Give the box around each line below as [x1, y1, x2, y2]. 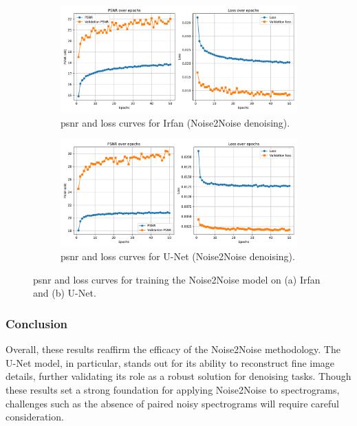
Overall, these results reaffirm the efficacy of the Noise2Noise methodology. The [6, 342, 340, 356]
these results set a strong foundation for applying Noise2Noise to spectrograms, [6, 382, 340, 396]
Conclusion [6, 315, 67, 332]
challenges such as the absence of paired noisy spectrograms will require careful [6, 396, 339, 410]
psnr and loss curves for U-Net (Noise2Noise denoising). [61, 249, 295, 264]
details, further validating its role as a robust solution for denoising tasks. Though [6, 369, 351, 383]
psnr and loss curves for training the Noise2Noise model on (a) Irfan [33, 272, 321, 286]
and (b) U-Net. [33, 286, 96, 300]
